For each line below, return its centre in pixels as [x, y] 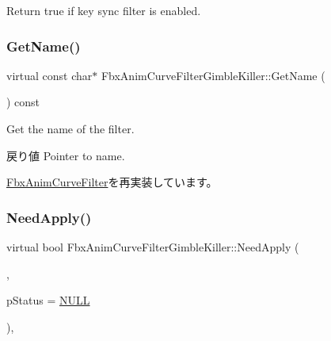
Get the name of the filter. [70, 128]
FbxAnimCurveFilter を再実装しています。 [112, 182]
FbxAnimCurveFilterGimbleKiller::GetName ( [213, 75]
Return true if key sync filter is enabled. [104, 10]
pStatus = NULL [48, 300]
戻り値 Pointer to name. [66, 155]
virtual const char [49, 75]
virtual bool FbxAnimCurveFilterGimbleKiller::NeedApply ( [153, 247]
